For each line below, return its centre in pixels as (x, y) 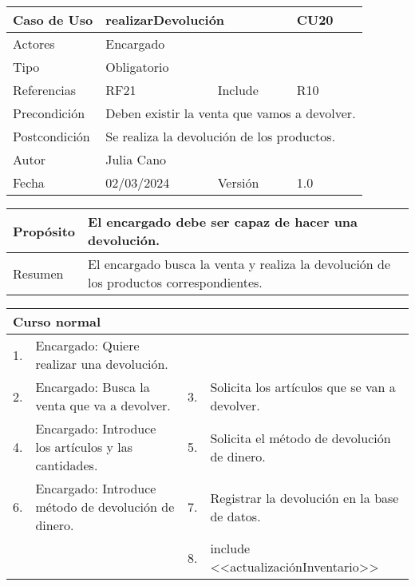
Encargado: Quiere (87, 345)
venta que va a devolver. (103, 405)
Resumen (38, 273)
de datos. (235, 516)
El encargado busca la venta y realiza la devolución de (239, 264)
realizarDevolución (165, 20)
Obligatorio (137, 67)
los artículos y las (84, 447)
